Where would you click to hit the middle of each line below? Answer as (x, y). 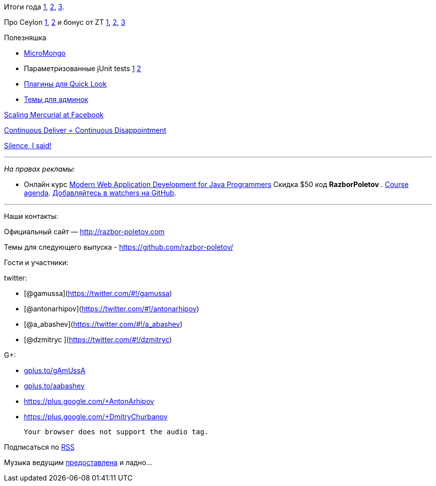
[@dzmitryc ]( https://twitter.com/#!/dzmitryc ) (98, 340)
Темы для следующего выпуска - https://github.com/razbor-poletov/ (119, 247)
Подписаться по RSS (39, 447)
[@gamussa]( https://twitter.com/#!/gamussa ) (98, 293)
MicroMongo (45, 53)
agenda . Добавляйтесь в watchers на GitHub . (100, 193)
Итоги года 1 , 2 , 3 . (34, 7)
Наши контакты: (31, 216)
